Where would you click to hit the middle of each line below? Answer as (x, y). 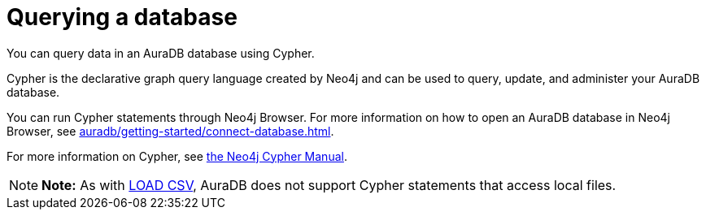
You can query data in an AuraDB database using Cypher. (161, 53)
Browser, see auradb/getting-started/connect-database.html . (170, 131)
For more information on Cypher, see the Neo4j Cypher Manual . (177, 156)
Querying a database (122, 17)
